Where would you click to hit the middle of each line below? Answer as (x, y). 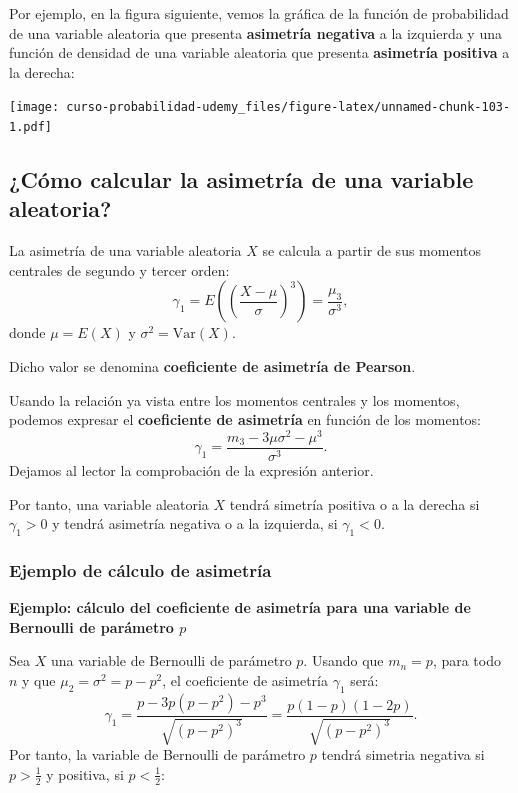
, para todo (466, 660)
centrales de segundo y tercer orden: (119, 269)
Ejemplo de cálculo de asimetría (140, 569)
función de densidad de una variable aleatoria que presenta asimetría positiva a (259, 52)
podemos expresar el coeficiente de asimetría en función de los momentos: (245, 419)
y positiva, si (85, 773)
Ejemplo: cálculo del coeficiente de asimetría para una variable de (240, 607)
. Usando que (343, 660)
